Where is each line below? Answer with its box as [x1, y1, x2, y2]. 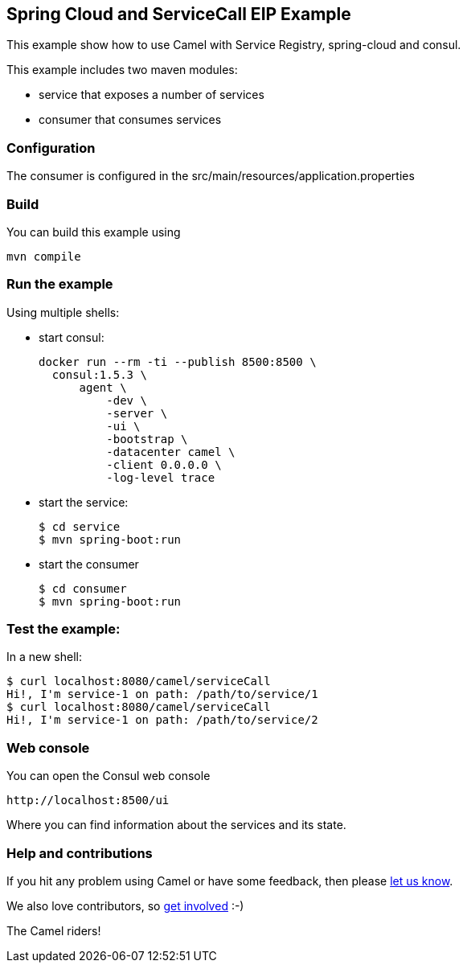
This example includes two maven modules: [6, 63, 238, 77]
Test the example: [6, 621, 121, 638]
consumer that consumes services [39, 113, 222, 127]
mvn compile [6, 249, 81, 263]
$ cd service [39, 519, 121, 533]
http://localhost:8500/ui [6, 794, 170, 807]
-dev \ [106, 393, 147, 407]
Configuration [6, 139, 96, 156]
